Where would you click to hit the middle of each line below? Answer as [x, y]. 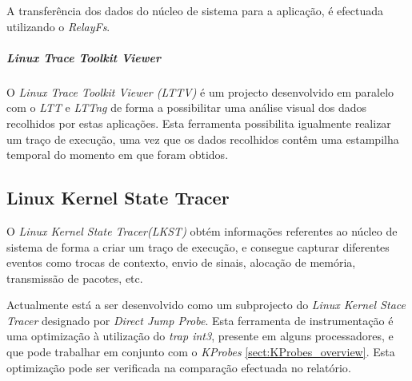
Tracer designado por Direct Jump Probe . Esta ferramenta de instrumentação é [200, 320]
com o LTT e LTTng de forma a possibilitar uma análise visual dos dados [186, 107]
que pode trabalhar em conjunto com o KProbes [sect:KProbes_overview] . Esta [201, 352]
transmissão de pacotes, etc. [75, 278]
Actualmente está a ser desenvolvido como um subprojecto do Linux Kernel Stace [206, 305]
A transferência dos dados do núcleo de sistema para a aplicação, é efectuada [195, 10]
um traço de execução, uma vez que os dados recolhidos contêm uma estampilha [203, 139]
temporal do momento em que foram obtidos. [118, 155]
